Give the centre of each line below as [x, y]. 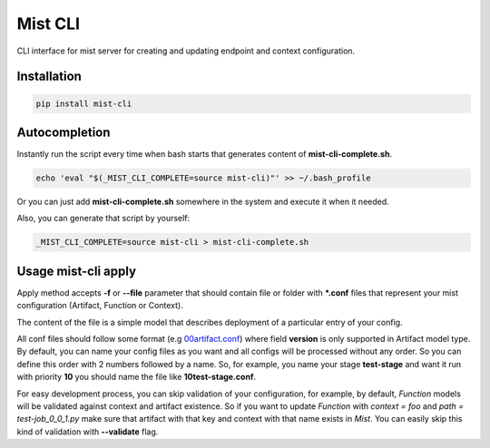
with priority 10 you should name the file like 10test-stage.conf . [137, 377]
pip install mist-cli [84, 103]
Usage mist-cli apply [76, 271]
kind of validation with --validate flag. [88, 432]
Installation [49, 77]
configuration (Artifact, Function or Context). [100, 306]
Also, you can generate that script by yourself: [103, 219]
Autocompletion [64, 132]
